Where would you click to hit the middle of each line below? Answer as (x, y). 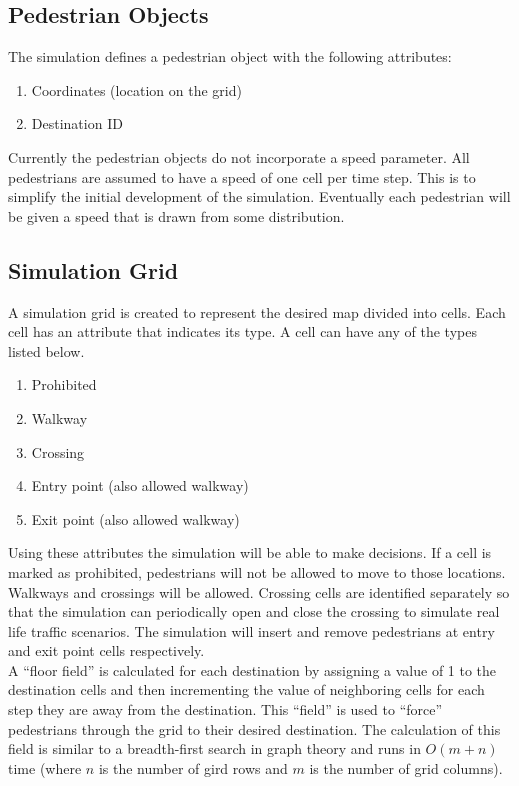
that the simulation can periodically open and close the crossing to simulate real (254, 611)
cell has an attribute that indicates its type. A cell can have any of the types (242, 331)
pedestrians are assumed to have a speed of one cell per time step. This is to (242, 176)
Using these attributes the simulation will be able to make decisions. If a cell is (250, 552)
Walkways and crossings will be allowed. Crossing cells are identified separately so (259, 591)
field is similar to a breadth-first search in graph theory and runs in (214, 748)
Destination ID (77, 123)
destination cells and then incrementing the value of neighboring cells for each (246, 689)
